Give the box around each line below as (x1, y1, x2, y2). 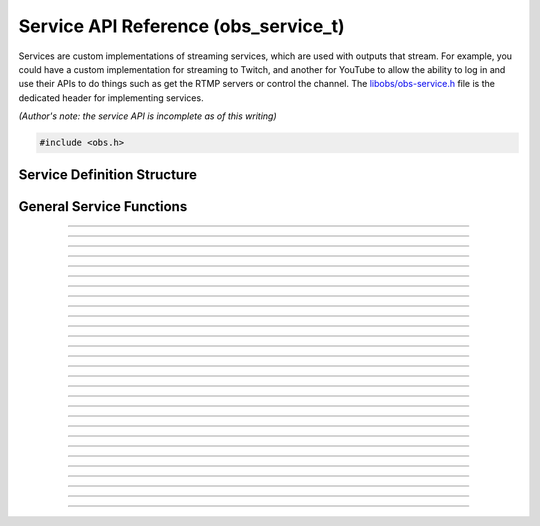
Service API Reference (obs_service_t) (18, 15, 345, 37)
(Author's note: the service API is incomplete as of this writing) (18, 110, 277, 122)
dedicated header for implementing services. (18, 91, 204, 104)
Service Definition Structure (18, 166, 197, 183)
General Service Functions (18, 198, 188, 215)
